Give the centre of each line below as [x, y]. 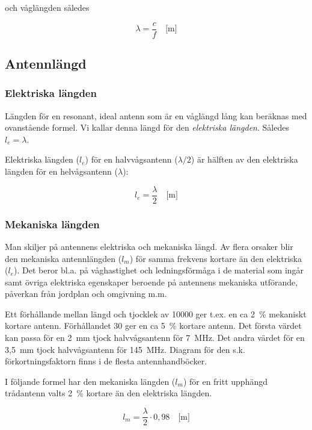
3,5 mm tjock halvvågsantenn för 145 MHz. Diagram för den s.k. [125, 349]
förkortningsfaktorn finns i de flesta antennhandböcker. [106, 361]
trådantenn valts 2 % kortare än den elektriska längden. [109, 393]
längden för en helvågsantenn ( [61, 171]
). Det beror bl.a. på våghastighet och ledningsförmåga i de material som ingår [159, 270]
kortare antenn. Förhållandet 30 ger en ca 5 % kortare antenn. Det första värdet [153, 326]
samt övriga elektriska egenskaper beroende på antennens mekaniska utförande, [151, 282]
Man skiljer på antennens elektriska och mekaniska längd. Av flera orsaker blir [149, 246]
